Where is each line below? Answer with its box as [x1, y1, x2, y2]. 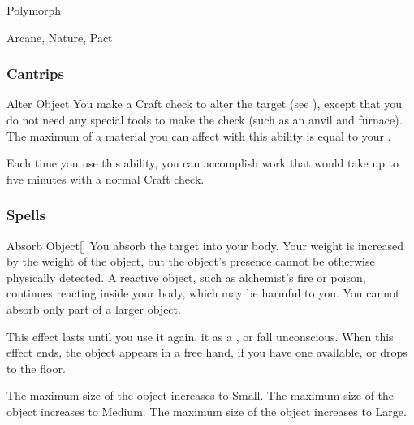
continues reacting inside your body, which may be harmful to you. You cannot [6, 284, 400, 301]
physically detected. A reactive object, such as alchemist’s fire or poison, [6, 268, 366, 285]
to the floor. [6, 359, 66, 376]
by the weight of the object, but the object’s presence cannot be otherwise [6, 253, 375, 270]
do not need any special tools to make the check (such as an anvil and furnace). [6, 111, 403, 128]
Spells [6, 205, 45, 225]
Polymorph [6, 2, 62, 18]
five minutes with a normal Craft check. [6, 170, 205, 187]
